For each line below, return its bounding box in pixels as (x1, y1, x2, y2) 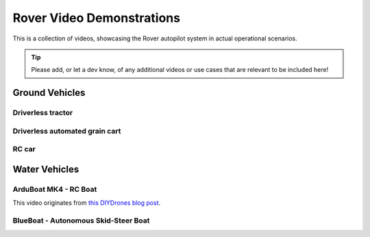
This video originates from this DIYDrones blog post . (12, 199, 161, 207)
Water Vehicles (12, 163, 79, 175)
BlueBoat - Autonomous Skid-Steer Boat (12, 216, 150, 225)
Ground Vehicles (12, 87, 86, 99)
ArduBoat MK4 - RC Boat (12, 184, 97, 194)
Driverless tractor (12, 108, 73, 118)
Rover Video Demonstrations (12, 10, 181, 25)
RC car (12, 145, 36, 154)
